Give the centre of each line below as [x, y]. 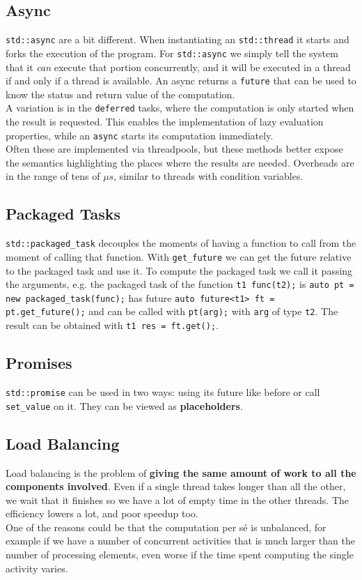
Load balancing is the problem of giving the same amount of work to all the [181, 472]
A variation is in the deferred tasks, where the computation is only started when [180, 108]
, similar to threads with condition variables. [208, 176]
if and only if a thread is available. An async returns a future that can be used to [181, 81]
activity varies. [37, 568]
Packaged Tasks [63, 214]
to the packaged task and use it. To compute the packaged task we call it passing [179, 270]
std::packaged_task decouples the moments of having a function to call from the [181, 243]
